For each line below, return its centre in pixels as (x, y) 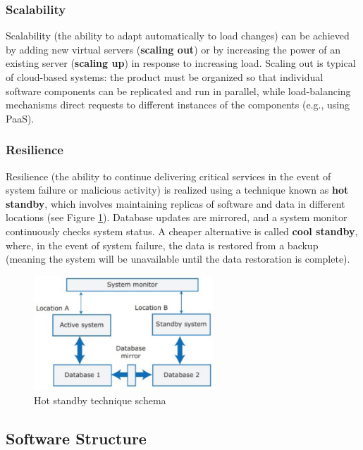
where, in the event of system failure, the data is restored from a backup (162, 245)
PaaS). (20, 118)
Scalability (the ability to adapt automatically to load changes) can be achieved (178, 36)
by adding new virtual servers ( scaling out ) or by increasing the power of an (173, 49)
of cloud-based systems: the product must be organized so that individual (165, 77)
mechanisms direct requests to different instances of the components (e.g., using (178, 105)
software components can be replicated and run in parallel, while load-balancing (178, 90)
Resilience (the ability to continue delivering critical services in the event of (168, 176)
